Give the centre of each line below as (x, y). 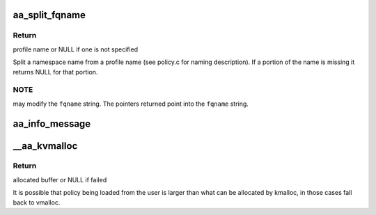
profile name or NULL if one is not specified (76, 49)
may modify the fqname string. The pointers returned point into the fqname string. (131, 104)
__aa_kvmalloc (45, 146)
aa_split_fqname (49, 15)
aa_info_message (52, 124)
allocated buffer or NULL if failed (60, 180)
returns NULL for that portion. (55, 72)
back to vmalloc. (37, 202)
